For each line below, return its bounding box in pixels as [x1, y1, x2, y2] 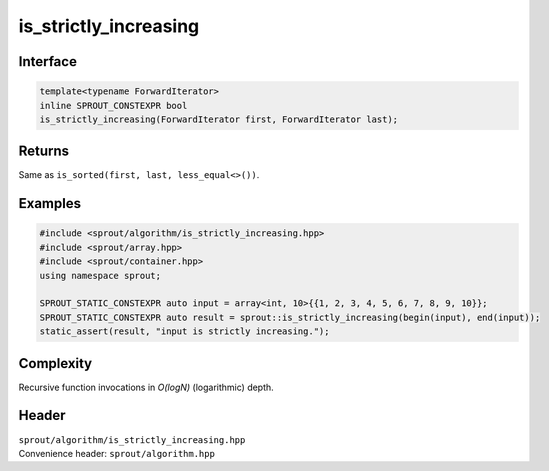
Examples [18, 195, 82, 212]
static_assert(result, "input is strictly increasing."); [39, 326, 330, 337]
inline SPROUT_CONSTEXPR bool [39, 100, 188, 111]
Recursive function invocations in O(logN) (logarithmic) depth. [18, 381, 274, 393]
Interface [18, 53, 77, 70]
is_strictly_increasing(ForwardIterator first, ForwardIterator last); [39, 113, 399, 125]
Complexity [18, 355, 93, 372]
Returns [18, 143, 70, 160]
